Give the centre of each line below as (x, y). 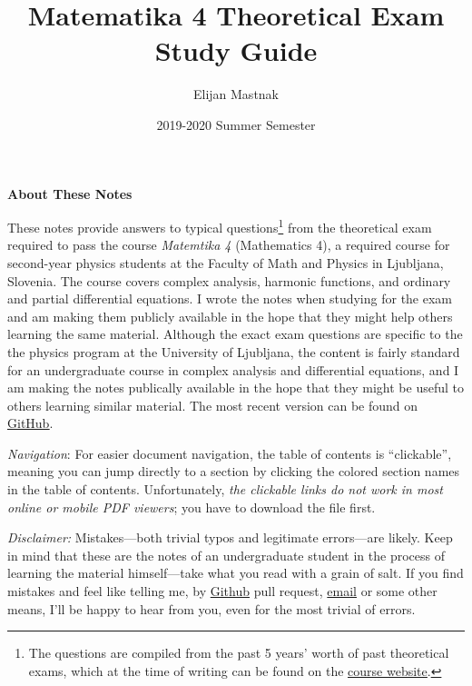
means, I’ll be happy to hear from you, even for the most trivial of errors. (211, 608)
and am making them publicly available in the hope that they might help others (230, 316)
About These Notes (70, 193)
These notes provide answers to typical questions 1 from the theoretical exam (220, 226)
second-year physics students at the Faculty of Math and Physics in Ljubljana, (226, 262)
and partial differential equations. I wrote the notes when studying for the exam (230, 298)
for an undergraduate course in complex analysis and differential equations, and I (233, 369)
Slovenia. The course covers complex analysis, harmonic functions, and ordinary (229, 280)
